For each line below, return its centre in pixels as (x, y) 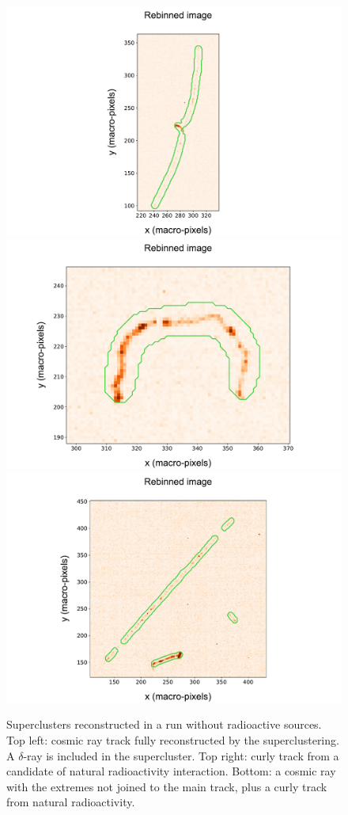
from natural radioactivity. (71, 802)
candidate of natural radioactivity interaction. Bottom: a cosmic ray (171, 771)
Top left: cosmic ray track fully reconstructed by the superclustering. (173, 739)
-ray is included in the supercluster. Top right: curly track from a (181, 755)
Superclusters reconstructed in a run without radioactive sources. (164, 724)
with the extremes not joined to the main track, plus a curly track (167, 786)
